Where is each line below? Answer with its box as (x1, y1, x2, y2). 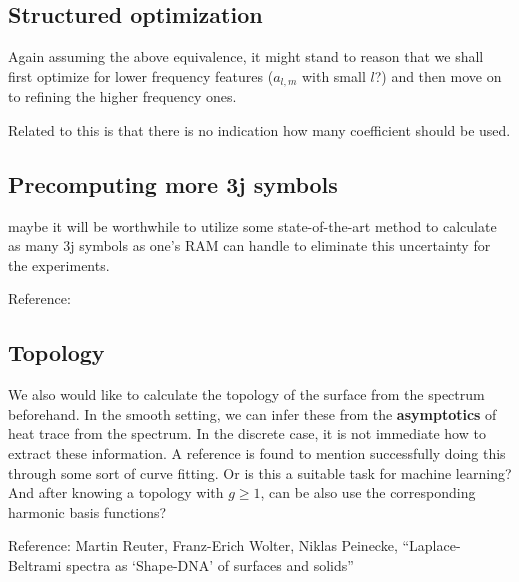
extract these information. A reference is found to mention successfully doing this (8, 443, 506, 463)
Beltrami (8, 554, 62, 575)
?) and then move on (374, 65, 502, 86)
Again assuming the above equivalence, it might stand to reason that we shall (8, 46, 484, 67)
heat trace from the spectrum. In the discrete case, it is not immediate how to (8, 423, 486, 444)
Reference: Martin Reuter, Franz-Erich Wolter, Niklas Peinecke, (8, 535, 398, 556)
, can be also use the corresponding (260, 482, 476, 503)
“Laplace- (402, 535, 461, 556)
